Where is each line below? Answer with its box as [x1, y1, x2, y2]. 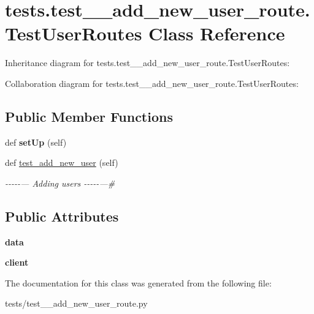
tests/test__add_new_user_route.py [5, 297, 148, 310]
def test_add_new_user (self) [5, 156, 118, 169]
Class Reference [148, 21, 285, 46]
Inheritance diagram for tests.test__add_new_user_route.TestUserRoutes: [5, 56, 290, 69]
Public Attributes [5, 206, 119, 225]
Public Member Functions [5, 107, 173, 125]
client [5, 256, 29, 269]
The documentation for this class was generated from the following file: [5, 276, 272, 289]
